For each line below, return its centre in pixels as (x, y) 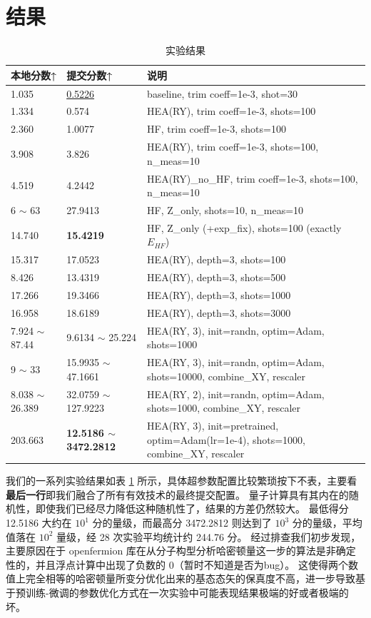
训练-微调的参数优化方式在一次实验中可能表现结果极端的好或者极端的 (187, 592)
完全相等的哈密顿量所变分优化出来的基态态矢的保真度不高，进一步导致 (190, 578)
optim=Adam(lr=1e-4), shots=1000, (226, 439)
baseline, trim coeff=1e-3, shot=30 (223, 93)
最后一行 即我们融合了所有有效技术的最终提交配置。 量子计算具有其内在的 (177, 494)
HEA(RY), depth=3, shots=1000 (219, 294)
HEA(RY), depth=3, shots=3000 (219, 312)
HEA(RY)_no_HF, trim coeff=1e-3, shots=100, (253, 178)
